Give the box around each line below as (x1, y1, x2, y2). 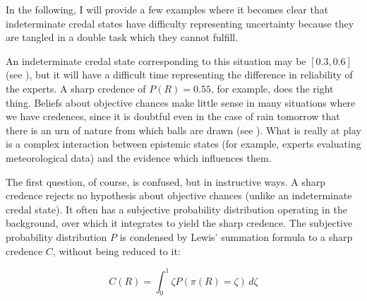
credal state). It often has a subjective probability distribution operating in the (6, 201, 347, 216)
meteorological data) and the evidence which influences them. (6, 150, 272, 165)
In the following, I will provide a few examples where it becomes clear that (6, 2, 329, 16)
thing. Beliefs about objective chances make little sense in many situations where (6, 95, 356, 110)
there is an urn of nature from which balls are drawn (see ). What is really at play (6, 122, 361, 137)
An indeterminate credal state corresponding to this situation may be (6, 53, 306, 68)
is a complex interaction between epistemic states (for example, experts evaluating (6, 136, 361, 151)
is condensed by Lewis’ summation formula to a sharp (119, 229, 353, 244)
